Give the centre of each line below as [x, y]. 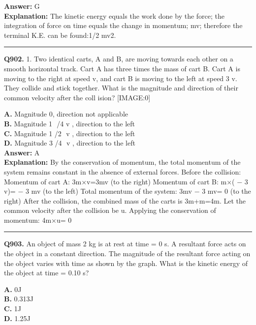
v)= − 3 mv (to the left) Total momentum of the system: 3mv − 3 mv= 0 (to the [128, 191]
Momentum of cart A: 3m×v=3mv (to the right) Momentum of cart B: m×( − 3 [126, 181]
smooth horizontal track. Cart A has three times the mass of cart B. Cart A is [122, 68]
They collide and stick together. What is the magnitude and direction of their [121, 88]
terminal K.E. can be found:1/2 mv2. [60, 35]
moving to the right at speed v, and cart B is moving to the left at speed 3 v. [121, 78]
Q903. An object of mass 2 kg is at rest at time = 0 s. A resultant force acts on [125, 244]
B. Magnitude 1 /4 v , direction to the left [70, 123]
